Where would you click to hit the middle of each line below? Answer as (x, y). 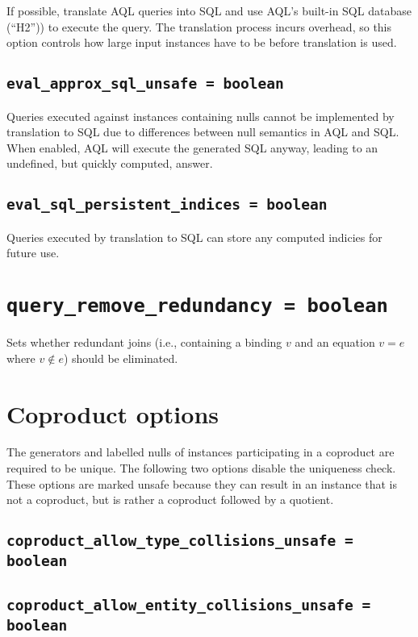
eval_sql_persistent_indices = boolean (167, 205)
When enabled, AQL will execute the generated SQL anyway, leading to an (192, 147)
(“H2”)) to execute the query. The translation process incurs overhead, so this (199, 26)
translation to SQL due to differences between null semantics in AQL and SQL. (203, 132)
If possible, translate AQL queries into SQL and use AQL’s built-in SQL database (209, 10)
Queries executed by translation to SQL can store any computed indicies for (194, 237)
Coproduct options (113, 413)
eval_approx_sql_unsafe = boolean (145, 84)
